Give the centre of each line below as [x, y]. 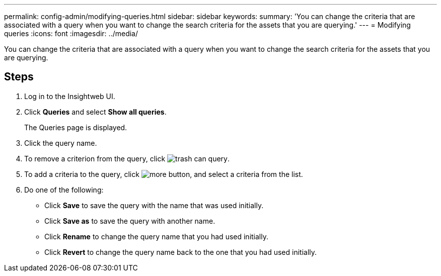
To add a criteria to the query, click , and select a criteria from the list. [164, 174]
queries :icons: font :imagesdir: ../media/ [71, 33]
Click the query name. [61, 143]
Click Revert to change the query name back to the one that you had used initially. [181, 252]
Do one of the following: [64, 190]
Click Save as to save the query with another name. [130, 221]
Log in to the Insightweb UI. [70, 96]
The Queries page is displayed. [76, 127]
